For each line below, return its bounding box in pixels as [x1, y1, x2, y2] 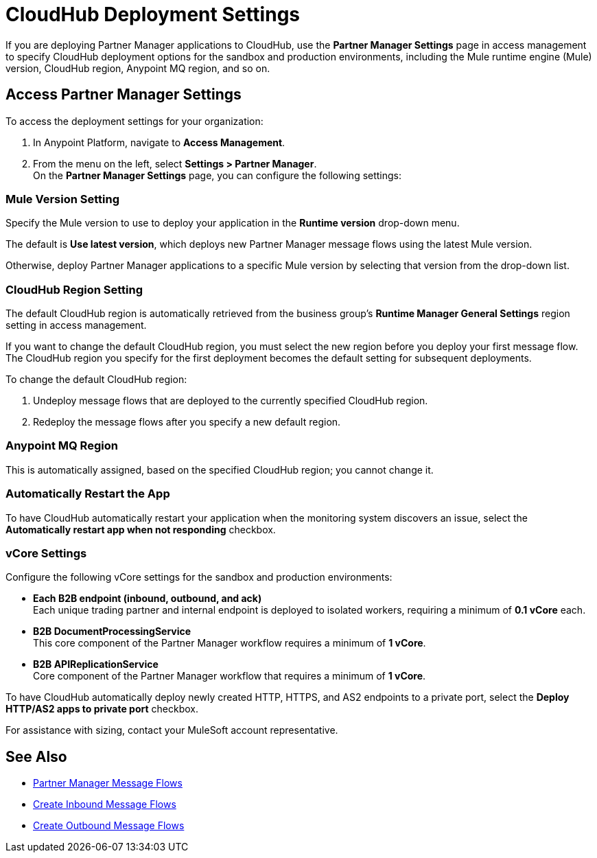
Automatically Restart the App [5, 487, 170, 501]
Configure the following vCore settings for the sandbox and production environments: [5, 571, 393, 583]
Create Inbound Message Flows [33, 798, 176, 811]
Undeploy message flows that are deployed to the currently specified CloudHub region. [33, 395, 428, 407]
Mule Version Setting [5, 192, 120, 206]
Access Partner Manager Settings [5, 86, 242, 104]
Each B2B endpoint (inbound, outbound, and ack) [33, 592, 262, 605]
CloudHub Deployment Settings [5, 3, 301, 26]
